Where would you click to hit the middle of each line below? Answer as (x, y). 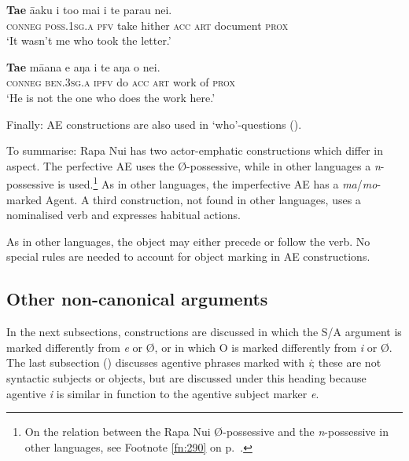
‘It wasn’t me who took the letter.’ (89, 40)
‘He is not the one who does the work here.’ (111, 97)
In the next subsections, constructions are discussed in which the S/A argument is (204, 332)
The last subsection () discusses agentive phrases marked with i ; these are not (194, 362)
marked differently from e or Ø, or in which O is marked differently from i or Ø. (199, 347)
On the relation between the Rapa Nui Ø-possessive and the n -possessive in (206, 432)
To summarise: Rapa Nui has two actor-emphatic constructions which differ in (195, 150)
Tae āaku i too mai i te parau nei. (89, 9)
